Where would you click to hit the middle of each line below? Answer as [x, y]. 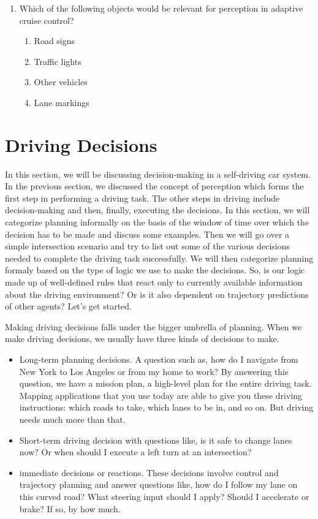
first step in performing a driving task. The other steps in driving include [142, 198]
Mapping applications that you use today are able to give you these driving [161, 395]
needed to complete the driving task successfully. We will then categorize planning [159, 258]
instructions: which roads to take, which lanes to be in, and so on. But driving [166, 407]
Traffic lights [58, 61]
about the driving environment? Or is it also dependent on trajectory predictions [157, 294]
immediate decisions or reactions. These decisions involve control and [149, 472]
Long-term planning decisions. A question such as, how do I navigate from [159, 359]
